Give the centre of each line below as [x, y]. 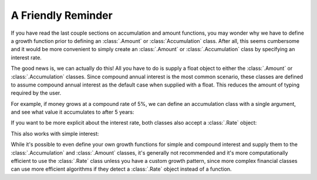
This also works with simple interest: [55, 134]
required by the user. [36, 93]
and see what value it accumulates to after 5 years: [72, 112]
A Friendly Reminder [62, 15]
